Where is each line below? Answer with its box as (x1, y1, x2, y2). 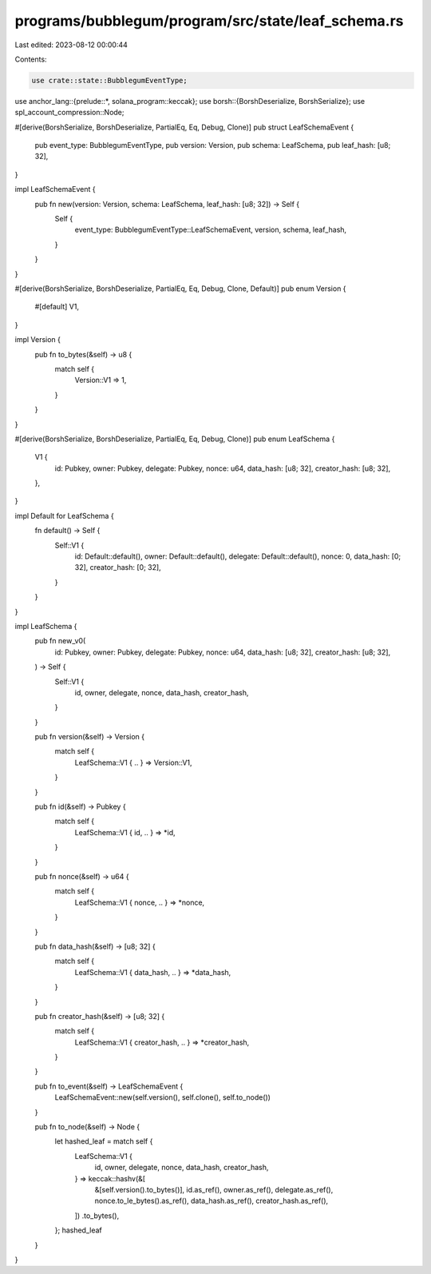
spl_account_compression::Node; (14, 108, 125, 117)
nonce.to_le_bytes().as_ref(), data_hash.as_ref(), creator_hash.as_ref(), (94, 1196, 329, 1206)
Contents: (14, 54, 47, 64)
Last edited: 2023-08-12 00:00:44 (14, 40, 128, 50)
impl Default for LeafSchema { (14, 511, 115, 520)
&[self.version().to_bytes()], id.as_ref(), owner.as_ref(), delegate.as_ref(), (94, 1184, 334, 1194)
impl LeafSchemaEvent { (14, 185, 96, 194)
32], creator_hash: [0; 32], (74, 563, 161, 572)
